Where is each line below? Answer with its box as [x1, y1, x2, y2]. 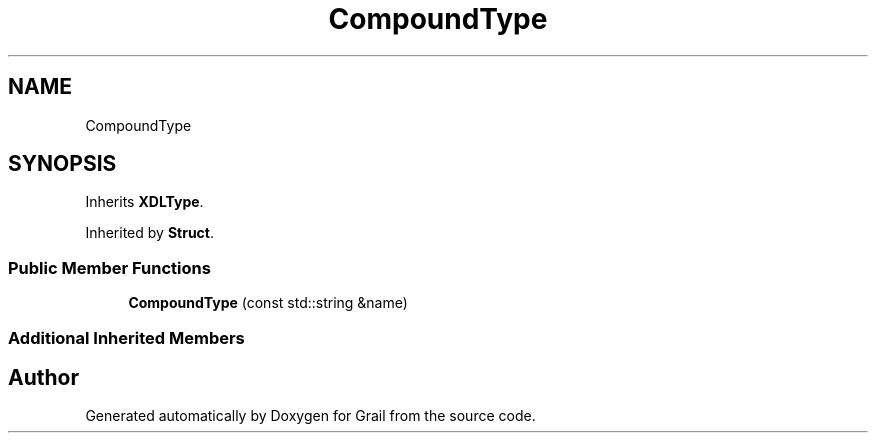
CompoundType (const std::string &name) [128, 294, 408, 312]
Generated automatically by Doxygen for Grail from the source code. [85, 407, 536, 425]
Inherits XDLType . [85, 193, 204, 211]
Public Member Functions [8, 257, 211, 278]
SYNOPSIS [8, 151, 117, 177]
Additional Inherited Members [8, 327, 245, 348]
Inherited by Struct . [85, 224, 215, 242]
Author [8, 364, 79, 390]
